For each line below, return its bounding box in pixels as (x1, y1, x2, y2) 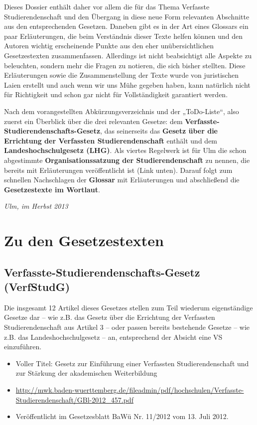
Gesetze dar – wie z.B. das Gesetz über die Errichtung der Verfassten (4, 312, 215, 322)
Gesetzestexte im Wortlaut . (4, 184, 100, 194)
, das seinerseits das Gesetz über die (100, 126, 218, 136)
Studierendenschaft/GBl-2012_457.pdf (15, 394, 133, 405)
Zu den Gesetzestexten (4, 230, 164, 251)
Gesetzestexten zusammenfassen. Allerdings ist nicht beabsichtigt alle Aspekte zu (4, 50, 252, 60)
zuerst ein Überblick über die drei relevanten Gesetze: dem (4, 116, 183, 126)
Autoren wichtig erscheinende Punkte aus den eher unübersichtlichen (4, 40, 214, 51)
